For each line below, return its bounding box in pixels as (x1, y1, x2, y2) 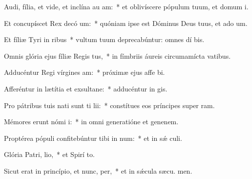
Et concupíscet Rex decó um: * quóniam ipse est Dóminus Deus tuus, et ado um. (4, 18, 248, 28)
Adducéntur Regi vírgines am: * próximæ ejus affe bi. (4, 67, 165, 77)
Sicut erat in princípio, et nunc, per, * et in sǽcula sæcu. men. (4, 165, 192, 176)
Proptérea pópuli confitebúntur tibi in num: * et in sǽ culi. (4, 133, 182, 143)
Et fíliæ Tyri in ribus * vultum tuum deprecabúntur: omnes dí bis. (4, 34, 205, 45)
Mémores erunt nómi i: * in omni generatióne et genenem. (4, 116, 179, 127)
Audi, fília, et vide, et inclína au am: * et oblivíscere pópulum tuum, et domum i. (4, 1, 249, 11)
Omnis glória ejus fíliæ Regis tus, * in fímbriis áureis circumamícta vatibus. (4, 50, 231, 61)
